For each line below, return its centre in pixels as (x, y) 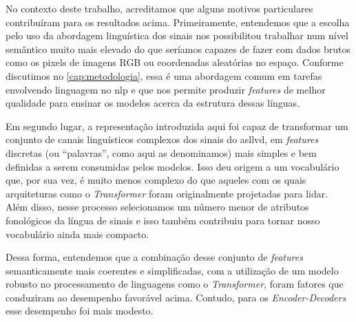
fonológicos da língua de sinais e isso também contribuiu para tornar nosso (163, 220)
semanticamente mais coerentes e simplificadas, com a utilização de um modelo (172, 270)
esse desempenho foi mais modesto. (80, 311)
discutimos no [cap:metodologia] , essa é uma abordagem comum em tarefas (164, 75)
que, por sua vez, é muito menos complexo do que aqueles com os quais (156, 180)
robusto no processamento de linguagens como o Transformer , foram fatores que (175, 284)
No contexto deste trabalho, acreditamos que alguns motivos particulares (159, 8)
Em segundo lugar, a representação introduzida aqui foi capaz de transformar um (177, 126)
